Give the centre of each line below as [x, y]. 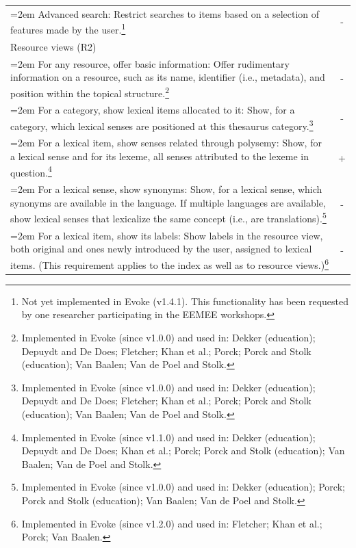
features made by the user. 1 [68, 28]
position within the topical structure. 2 [90, 92]
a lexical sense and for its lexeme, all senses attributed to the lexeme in [160, 156]
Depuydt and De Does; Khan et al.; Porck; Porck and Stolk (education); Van [183, 451]
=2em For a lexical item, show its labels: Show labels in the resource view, [167, 235]
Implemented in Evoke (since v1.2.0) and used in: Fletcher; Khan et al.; [172, 523]
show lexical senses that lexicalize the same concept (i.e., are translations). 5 [168, 217]
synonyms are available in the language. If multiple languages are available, [168, 202]
